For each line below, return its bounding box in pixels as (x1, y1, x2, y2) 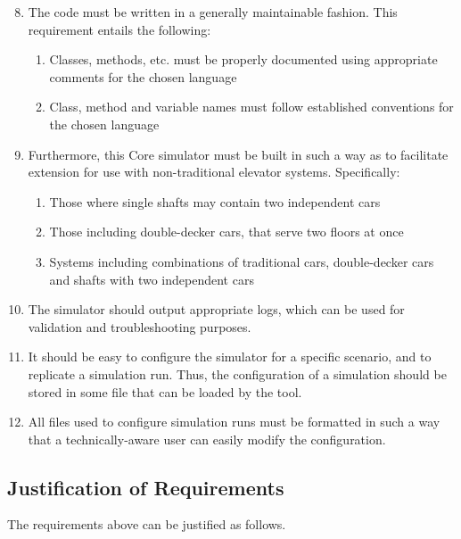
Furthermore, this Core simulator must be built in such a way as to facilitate (28, 145, 449, 163)
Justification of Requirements (7, 473, 284, 501)
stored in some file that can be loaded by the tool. (28, 382, 302, 401)
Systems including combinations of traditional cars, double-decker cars (49, 252, 434, 270)
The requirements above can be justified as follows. (7, 515, 286, 534)
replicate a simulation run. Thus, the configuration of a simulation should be (28, 364, 447, 383)
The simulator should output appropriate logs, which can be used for (28, 300, 405, 319)
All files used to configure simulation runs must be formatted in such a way (28, 412, 440, 431)
